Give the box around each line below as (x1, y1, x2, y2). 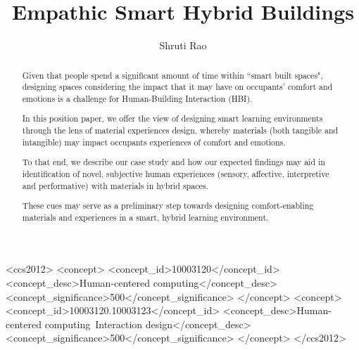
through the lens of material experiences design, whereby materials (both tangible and (22, 124, 339, 136)
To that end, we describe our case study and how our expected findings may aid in (22, 156, 325, 168)
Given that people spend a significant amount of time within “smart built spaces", (22, 69, 323, 81)
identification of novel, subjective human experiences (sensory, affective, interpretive (22, 167, 329, 179)
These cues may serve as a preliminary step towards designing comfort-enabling (22, 200, 314, 212)
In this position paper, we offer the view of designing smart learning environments (22, 112, 323, 124)
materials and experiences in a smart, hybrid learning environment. (22, 211, 269, 223)
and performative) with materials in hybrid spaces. (22, 179, 208, 191)
